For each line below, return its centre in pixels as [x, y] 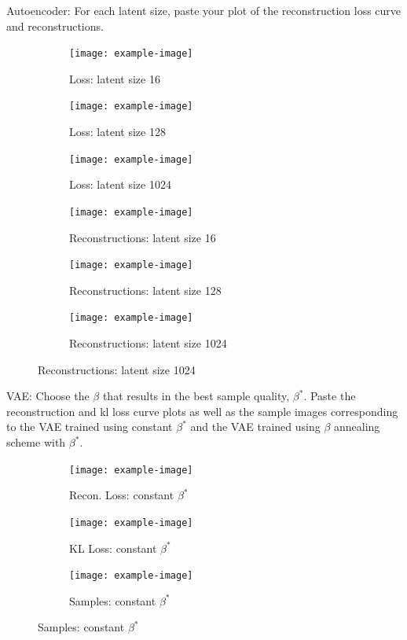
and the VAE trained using [255, 427]
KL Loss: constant [113, 548]
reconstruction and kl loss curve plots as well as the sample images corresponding [202, 411]
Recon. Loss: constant [122, 495]
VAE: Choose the [48, 396]
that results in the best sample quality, [196, 396]
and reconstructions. [55, 26]
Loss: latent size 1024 [120, 184]
